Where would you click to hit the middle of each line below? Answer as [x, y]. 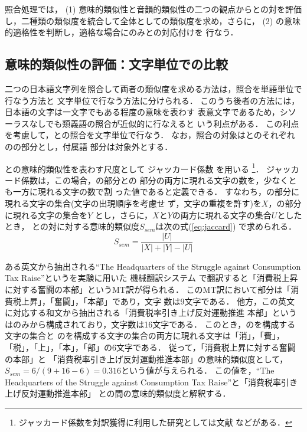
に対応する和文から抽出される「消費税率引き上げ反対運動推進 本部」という [151, 312]
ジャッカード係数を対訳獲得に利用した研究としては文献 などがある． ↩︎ [155, 422]
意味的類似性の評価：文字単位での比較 [116, 64]
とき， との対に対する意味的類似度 [72, 226]
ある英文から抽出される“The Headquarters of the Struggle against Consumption [153, 266]
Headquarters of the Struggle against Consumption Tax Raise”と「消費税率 [143, 382]
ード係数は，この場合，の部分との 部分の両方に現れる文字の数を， [134, 180]
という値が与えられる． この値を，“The [198, 370]
